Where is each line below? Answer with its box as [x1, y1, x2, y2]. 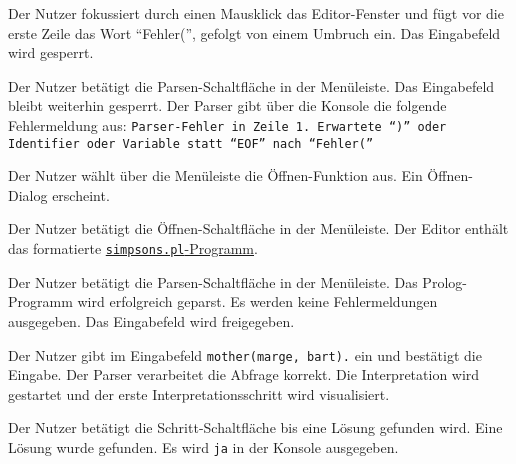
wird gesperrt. [8, 42, 94, 63]
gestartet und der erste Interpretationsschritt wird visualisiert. [8, 383, 390, 404]
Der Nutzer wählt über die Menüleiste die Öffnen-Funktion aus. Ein [8, 165, 423, 186]
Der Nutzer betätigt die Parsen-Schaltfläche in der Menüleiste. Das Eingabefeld [8, 75, 495, 96]
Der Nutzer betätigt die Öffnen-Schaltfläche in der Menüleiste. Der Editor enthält [8, 218, 509, 239]
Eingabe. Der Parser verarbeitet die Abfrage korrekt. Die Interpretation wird [8, 364, 480, 385]
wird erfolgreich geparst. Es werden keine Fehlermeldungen [77, 291, 438, 312]
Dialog [8, 184, 48, 205]
